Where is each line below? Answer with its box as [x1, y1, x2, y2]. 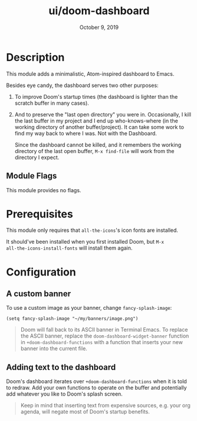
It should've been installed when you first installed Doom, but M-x [6, 238, 164, 245]
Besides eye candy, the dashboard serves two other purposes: [6, 82, 159, 89]
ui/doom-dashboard [48, 4, 150, 18]
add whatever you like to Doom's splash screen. [6, 390, 123, 397]
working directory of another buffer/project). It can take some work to [14, 123, 185, 131]
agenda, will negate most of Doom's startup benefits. [20, 408, 150, 415]
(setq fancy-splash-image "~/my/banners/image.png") [6, 316, 139, 322]
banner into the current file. [20, 345, 87, 352]
